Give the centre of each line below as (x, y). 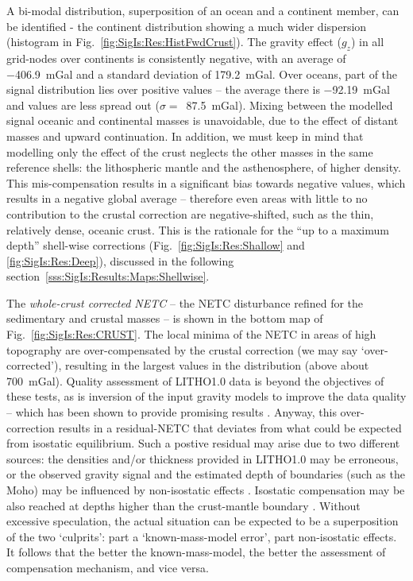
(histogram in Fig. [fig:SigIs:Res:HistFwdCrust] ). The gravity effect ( (174, 42)
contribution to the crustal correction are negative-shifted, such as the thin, (190, 213)
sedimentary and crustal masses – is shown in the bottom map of (165, 318)
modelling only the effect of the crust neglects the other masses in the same (190, 151)
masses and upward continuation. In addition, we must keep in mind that (185, 136)
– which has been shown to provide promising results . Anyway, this (172, 412)
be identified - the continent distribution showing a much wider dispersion (187, 26)
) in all (367, 42)
